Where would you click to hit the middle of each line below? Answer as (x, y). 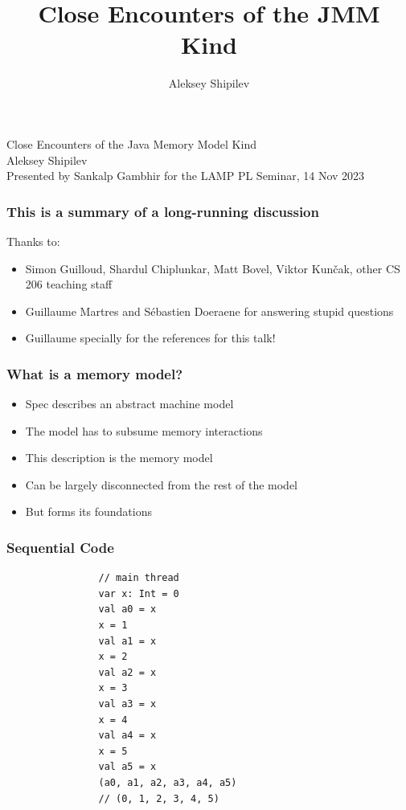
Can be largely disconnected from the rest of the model (161, 484)
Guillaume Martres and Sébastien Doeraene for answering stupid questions (209, 311)
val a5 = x (127, 767)
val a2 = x (127, 672)
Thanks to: (33, 241)
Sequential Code (60, 547)
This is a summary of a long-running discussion (163, 211)
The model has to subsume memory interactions (144, 430)
